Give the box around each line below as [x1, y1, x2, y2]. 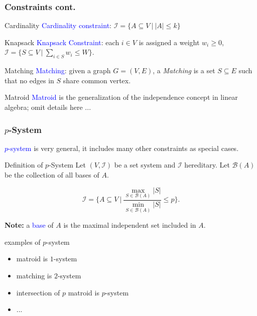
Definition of [5, 160, 43, 170]
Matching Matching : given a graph [5, 65, 111, 76]
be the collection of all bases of [5, 169, 99, 180]
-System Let [49, 160, 86, 170]
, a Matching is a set [153, 65, 215, 76]
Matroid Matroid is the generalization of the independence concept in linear [5, 92, 238, 102]
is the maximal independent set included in [63, 220, 196, 230]
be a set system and [114, 160, 176, 170]
